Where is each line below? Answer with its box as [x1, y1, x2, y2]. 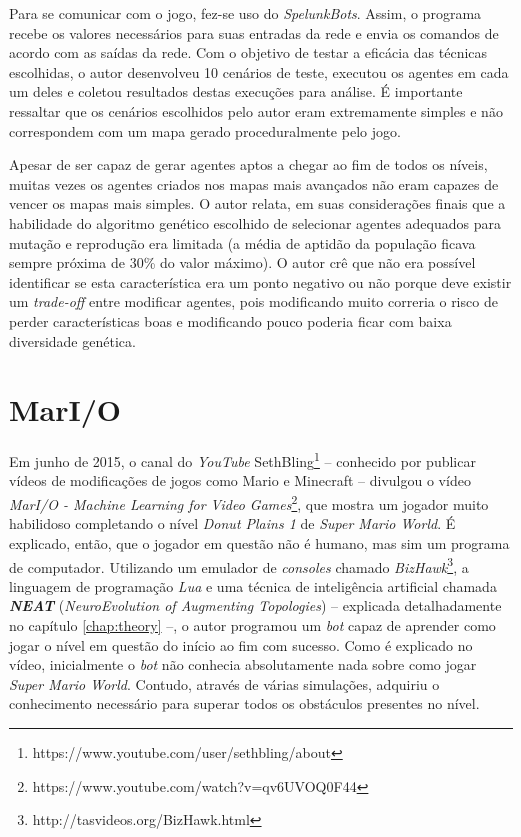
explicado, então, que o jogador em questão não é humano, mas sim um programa [9, 532, 510, 553]
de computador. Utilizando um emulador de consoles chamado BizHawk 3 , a [9, 553, 469, 577]
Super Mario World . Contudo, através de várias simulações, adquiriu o [9, 673, 440, 694]
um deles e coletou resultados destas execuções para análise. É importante [9, 81, 463, 102]
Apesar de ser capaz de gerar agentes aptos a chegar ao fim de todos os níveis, [9, 154, 488, 175]
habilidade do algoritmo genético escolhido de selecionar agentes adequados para [9, 212, 501, 233]
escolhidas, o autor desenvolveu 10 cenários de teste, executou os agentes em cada [9, 61, 509, 82]
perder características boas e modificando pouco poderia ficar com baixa [9, 310, 452, 331]
